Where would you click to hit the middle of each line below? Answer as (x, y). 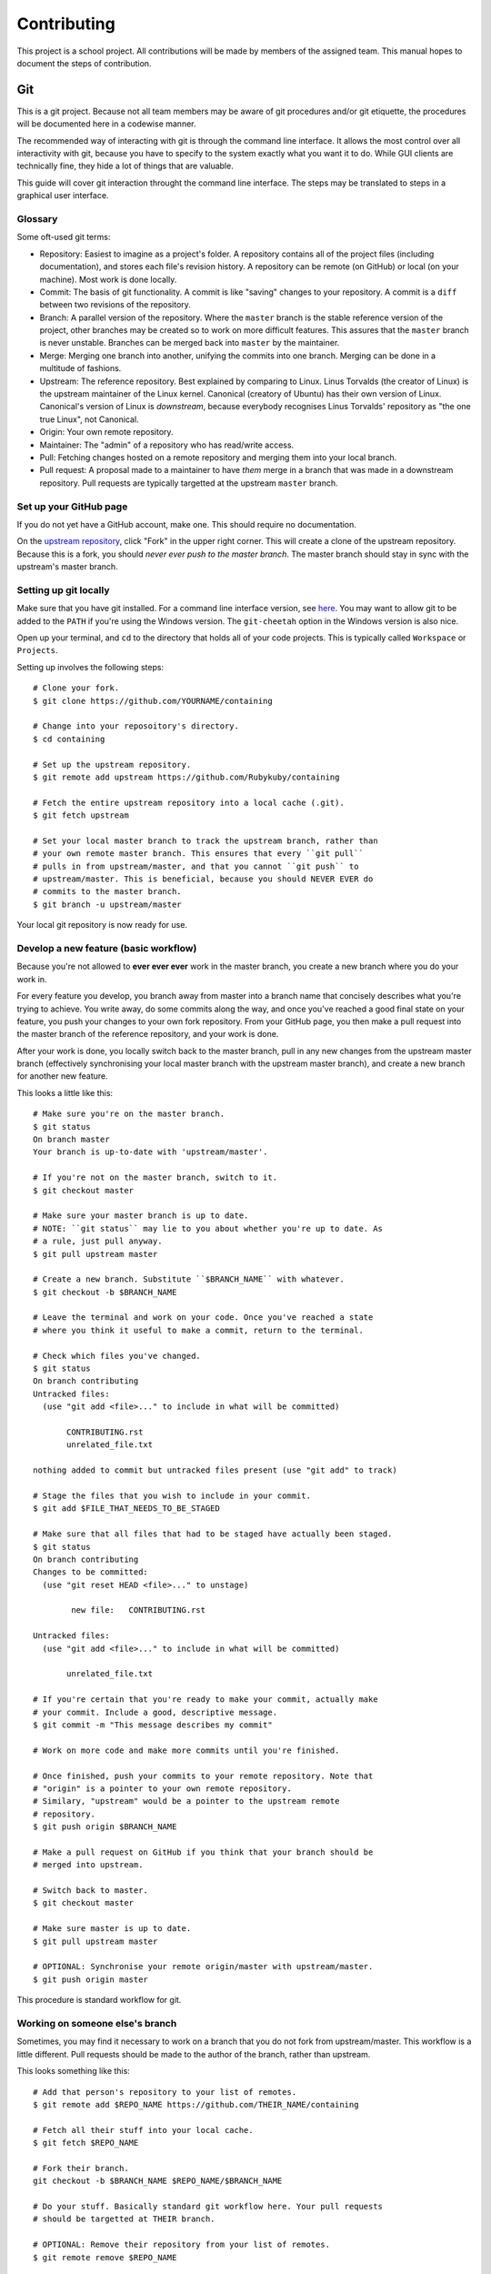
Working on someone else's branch (97, 2023)
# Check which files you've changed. (117, 1356)
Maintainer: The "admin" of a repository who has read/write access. (167, 445)
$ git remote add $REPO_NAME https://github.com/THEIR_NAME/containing (196, 2104)
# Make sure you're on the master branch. (129, 1114)
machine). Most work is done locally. (108, 279)
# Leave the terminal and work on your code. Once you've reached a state (203, 1318)
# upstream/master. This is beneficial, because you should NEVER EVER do (203, 879)
